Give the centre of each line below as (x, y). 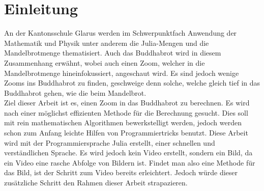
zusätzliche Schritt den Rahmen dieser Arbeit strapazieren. (96, 183)
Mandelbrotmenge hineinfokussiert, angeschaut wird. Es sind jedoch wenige (122, 73)
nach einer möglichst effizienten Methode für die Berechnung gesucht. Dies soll (126, 112)
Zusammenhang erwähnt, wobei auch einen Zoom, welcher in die (105, 62)
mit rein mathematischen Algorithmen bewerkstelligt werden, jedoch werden (123, 122)
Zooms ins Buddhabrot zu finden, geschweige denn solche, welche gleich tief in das (132, 83)
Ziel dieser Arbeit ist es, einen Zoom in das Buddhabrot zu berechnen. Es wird (127, 103)
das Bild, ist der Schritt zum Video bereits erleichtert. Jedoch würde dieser (121, 172)
